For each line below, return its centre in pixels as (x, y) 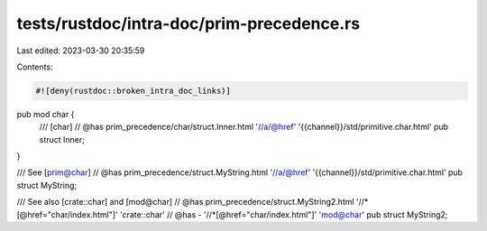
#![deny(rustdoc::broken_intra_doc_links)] (133, 91)
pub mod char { (46, 114)
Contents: (35, 67)
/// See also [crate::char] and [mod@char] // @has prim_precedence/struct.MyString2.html (186, 202)
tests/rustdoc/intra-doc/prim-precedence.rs (188, 23)
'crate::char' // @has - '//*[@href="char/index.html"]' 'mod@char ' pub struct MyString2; (284, 214)
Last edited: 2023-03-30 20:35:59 (81, 51)
